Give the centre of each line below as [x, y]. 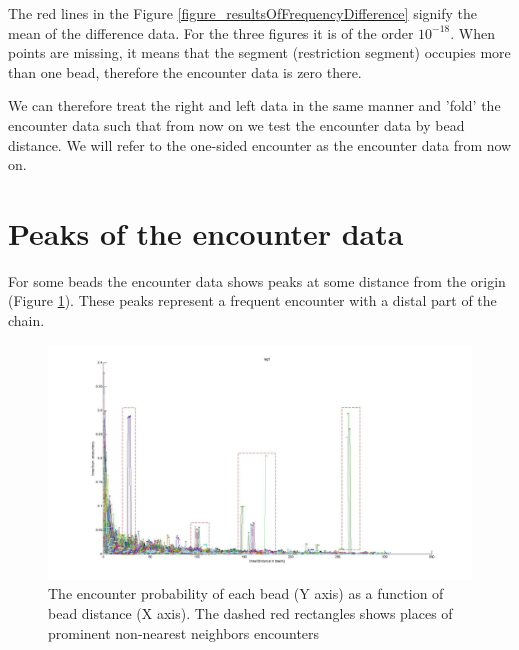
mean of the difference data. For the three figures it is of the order [211, 32]
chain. [26, 320]
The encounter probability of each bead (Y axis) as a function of [246, 593]
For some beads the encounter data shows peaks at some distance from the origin [257, 280]
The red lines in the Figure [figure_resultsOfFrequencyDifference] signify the [242, 13]
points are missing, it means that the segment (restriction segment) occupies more [259, 52]
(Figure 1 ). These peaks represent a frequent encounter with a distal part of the [252, 300]
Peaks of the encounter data [206, 232]
